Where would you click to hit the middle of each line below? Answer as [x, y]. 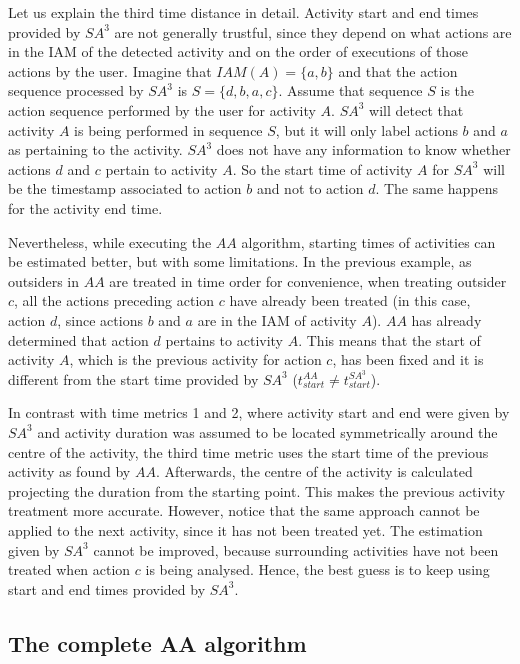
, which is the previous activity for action [195, 359]
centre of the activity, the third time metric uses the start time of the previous [248, 451]
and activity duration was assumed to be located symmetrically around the [267, 431]
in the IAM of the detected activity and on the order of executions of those [238, 51]
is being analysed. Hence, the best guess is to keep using [317, 569]
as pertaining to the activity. [95, 149]
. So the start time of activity [322, 168]
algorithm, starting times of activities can [368, 241]
